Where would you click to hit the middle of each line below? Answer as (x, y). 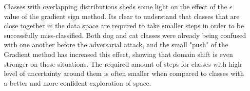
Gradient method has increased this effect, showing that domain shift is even (119, 54)
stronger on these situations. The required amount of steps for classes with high (123, 64)
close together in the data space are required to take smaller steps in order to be (124, 26)
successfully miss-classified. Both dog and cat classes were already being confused (125, 35)
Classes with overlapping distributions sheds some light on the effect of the (115, 6)
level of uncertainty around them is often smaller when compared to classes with (124, 73)
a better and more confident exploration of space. (77, 82)
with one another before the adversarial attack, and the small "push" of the (116, 45)
